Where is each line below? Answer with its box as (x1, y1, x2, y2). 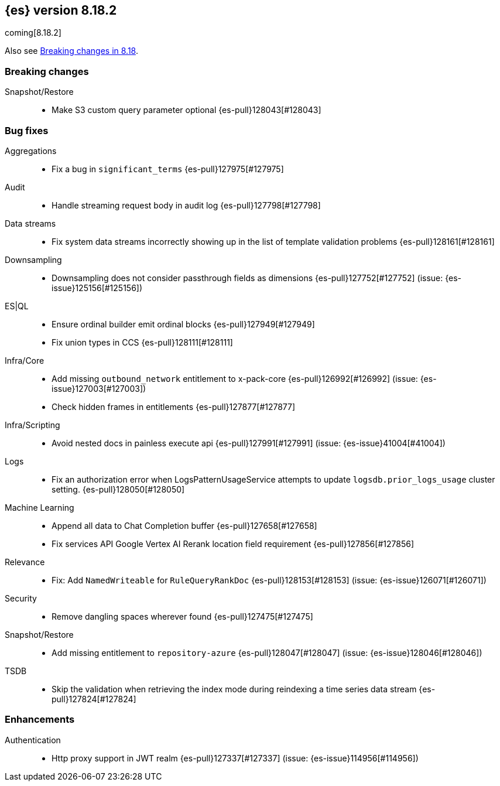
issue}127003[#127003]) (52, 383, 146, 394)
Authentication (5, 734, 61, 745)
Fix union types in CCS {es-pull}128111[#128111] (52, 337, 233, 347)
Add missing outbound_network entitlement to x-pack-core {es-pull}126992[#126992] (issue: (52, 373, 418, 384)
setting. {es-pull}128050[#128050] (52, 484, 185, 494)
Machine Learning (5, 502, 74, 512)
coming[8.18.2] (5, 28, 61, 38)
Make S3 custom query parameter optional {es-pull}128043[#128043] (52, 105, 321, 115)
